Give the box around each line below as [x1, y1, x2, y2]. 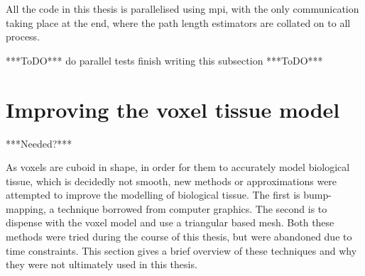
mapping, [6, 201, 46, 216]
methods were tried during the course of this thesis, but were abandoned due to [6, 229, 352, 244]
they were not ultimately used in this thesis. [6, 257, 197, 272]
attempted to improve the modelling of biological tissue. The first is [6, 187, 300, 202]
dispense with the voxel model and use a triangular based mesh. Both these [6, 215, 334, 230]
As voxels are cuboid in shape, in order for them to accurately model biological [6, 160, 350, 175]
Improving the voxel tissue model [6, 94, 340, 123]
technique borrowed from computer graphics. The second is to [58, 201, 327, 216]
